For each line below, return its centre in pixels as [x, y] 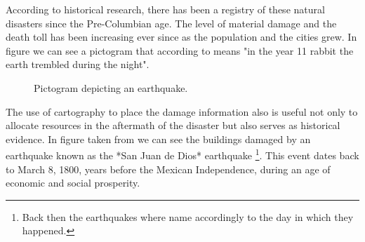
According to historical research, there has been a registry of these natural [165, 9]
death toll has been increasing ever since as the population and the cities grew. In [181, 37]
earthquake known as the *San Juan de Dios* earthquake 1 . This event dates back [182, 154]
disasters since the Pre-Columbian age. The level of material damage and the [171, 23]
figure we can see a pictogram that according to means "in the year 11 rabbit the [180, 50]
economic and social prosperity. [73, 183]
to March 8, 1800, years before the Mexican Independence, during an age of [168, 169]
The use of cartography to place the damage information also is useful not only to [182, 111]
